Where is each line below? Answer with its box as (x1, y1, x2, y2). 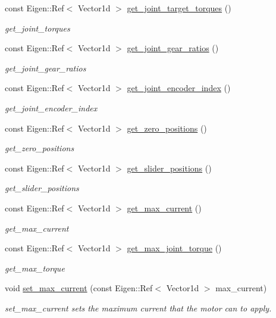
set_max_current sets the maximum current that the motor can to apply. (5, 301, 272, 314)
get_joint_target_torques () (127, 2, 231, 14)
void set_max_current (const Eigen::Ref (5, 282, 153, 294)
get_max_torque (5, 261, 65, 274)
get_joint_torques (5, 21, 70, 34)
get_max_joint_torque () (127, 242, 222, 254)
